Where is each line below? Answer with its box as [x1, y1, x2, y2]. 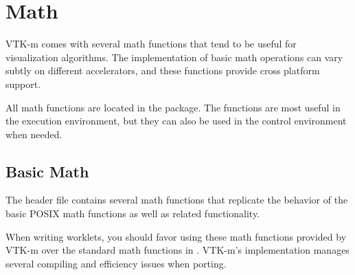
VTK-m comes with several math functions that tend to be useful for [5, 36, 297, 51]
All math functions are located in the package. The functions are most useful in [5, 100, 341, 114]
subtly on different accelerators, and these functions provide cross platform [5, 63, 320, 78]
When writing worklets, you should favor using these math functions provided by [5, 229, 347, 243]
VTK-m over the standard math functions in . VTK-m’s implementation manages [5, 243, 350, 257]
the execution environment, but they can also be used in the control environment [5, 113, 347, 128]
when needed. [5, 126, 62, 141]
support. [5, 76, 41, 91]
